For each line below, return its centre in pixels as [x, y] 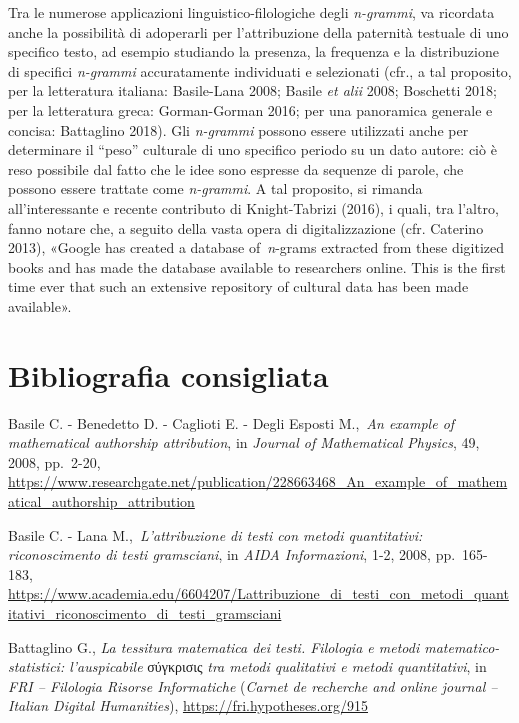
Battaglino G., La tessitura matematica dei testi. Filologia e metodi [214, 646]
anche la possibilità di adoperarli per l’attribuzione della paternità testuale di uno [258, 31]
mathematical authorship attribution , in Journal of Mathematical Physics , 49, [244, 442]
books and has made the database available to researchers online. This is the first [257, 266]
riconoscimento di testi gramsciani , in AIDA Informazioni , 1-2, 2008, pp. [232, 554]
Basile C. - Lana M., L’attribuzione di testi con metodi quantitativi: [215, 534]
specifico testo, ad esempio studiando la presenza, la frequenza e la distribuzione [253, 51]
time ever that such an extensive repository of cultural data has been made [238, 286]
